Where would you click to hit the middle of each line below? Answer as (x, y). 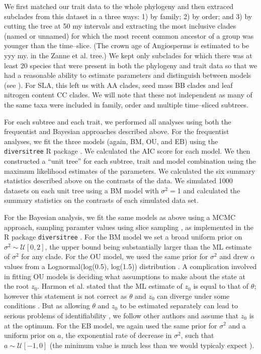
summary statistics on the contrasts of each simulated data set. (101, 200)
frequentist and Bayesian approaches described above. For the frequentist (117, 131)
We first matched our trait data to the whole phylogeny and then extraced (119, 6)
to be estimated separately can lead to (179, 306)
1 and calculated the (209, 190)
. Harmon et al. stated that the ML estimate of (110, 286)
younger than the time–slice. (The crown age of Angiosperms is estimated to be (126, 45)
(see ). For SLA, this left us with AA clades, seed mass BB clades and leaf (118, 85)
